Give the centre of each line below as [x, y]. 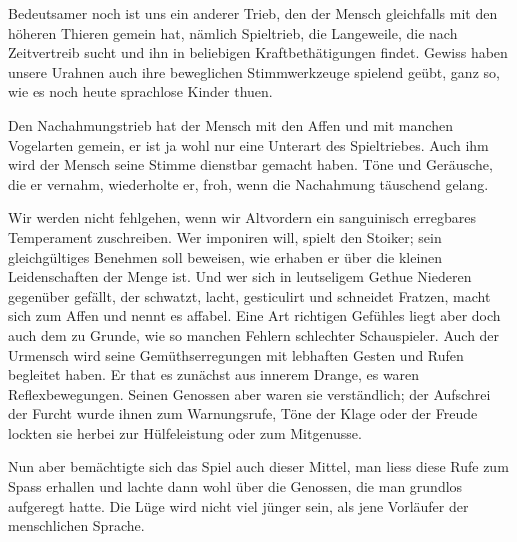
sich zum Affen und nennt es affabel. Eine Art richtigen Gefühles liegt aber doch [254, 315]
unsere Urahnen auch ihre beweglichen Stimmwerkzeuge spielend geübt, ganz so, [254, 71]
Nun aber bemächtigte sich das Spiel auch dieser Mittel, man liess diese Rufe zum [258, 466]
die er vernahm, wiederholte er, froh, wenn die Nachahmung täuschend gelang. [248, 183]
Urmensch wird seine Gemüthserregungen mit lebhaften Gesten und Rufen [236, 354]
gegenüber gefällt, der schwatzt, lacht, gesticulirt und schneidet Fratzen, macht [249, 295]
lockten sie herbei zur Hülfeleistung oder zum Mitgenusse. [185, 432]
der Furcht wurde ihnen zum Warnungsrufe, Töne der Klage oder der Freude [243, 413]
